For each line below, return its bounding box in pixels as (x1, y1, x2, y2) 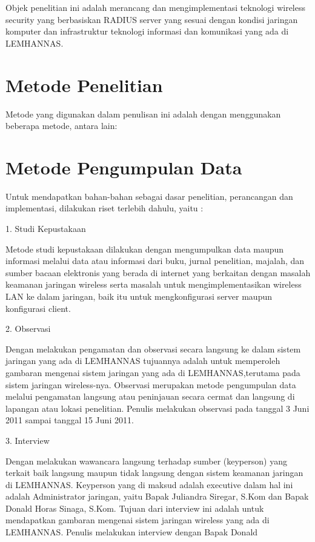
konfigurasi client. (5, 302, 71, 314)
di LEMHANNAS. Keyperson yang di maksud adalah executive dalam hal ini (5, 478, 293, 491)
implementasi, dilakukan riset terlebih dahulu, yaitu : (5, 202, 204, 214)
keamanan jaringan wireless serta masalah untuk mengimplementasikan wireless (5, 278, 302, 291)
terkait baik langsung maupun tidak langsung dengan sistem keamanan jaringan (5, 466, 303, 479)
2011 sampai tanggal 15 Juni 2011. (5, 414, 134, 426)
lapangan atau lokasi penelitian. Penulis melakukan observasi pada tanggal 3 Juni (5, 402, 310, 414)
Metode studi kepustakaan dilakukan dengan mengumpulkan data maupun (5, 242, 284, 255)
